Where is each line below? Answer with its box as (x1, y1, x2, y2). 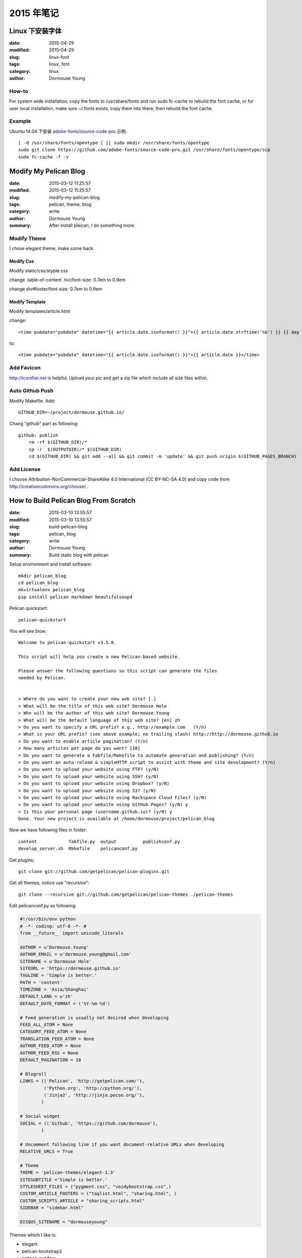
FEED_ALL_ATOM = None (20, 1022, 73, 1028)
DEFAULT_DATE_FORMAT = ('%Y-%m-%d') (20, 1000, 111, 1006)
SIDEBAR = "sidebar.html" (20, 1205, 84, 1211)
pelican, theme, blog (49, 201, 92, 207)
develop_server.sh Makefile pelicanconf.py (18, 846, 138, 851)
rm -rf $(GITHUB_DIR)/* (28, 439, 88, 445)
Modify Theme (9, 234, 46, 242)
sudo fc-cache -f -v (18, 154, 69, 160)
